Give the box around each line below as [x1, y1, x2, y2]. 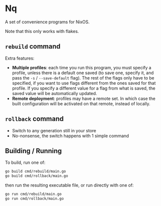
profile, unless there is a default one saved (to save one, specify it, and [12, 70, 154, 76]
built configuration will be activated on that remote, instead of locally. [12, 100, 150, 107]
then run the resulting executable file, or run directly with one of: [5, 182, 134, 188]
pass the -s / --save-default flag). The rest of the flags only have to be [12, 75, 154, 80]
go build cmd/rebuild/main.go [5, 169, 66, 174]
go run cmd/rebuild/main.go [5, 192, 62, 197]
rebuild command [5, 42, 61, 51]
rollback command [5, 115, 64, 123]
